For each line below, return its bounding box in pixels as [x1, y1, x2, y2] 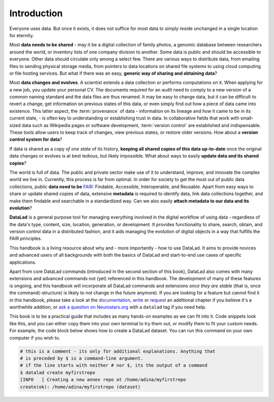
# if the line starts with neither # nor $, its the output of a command [20, 362, 208, 368]
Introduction [9, 8, 63, 19]
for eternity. [9, 32, 34, 38]
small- [240, 115, 254, 121]
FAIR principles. [9, 235, 42, 241]
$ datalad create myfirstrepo [20, 369, 95, 376]
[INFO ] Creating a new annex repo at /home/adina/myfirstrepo [20, 377, 186, 383]
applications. [9, 259, 37, 265]
